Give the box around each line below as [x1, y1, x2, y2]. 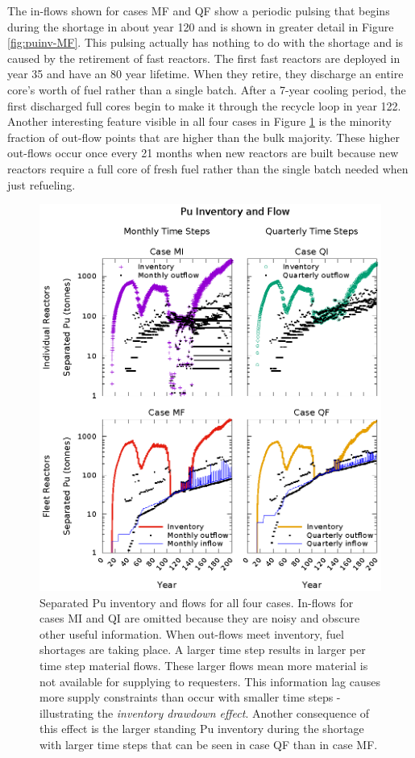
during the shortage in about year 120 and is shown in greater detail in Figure [7, 18, 394, 35]
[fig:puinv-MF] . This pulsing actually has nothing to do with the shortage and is [7, 34, 404, 51]
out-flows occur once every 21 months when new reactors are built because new [7, 144, 399, 161]
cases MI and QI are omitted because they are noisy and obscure [39, 610, 360, 627]
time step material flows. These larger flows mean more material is [39, 657, 368, 673]
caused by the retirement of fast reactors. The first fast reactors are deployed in [7, 49, 400, 66]
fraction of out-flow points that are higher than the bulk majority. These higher [7, 128, 400, 145]
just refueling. [7, 176, 76, 193]
